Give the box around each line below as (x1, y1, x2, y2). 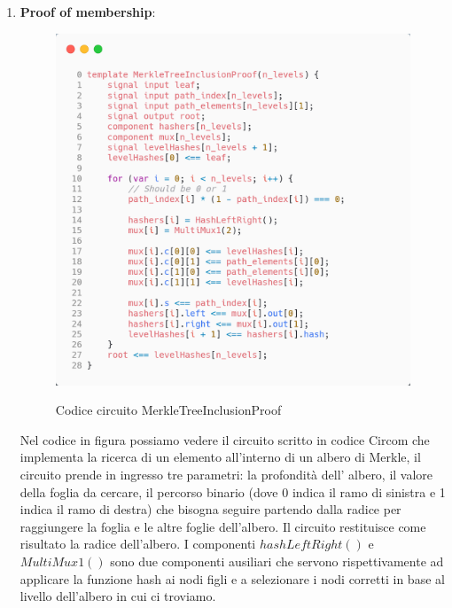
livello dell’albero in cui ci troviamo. (19, 587, 216, 605)
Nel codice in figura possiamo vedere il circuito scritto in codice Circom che (19, 430, 430, 448)
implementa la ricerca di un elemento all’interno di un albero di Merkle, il (19, 448, 421, 466)
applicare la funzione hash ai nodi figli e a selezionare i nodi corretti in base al (19, 569, 445, 588)
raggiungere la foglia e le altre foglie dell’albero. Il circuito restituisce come (19, 517, 426, 535)
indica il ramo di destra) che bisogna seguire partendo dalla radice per (19, 500, 401, 518)
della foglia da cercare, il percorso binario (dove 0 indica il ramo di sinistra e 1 (19, 482, 446, 501)
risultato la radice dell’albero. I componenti (19, 534, 256, 553)
